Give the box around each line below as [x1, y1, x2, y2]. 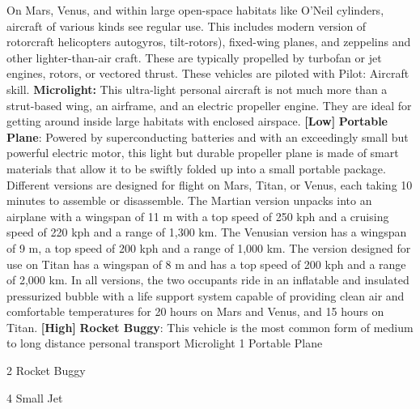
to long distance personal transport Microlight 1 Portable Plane [6, 334, 323, 351]
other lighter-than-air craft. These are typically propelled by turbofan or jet [6, 49, 382, 66]
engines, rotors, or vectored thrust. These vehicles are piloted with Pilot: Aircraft [6, 65, 409, 82]
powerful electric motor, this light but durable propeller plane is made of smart [6, 144, 399, 161]
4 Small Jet [6, 389, 63, 406]
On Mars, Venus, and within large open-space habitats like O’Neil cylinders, [6, 2, 384, 18]
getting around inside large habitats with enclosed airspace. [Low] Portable [6, 113, 388, 130]
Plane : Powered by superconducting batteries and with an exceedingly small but [6, 128, 409, 145]
